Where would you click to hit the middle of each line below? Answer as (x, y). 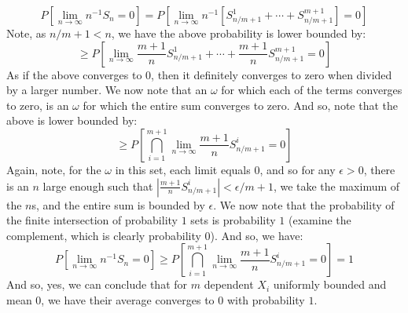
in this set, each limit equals (183, 169)
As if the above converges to (74, 74)
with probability (266, 299)
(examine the (320, 220)
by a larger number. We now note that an (107, 90)
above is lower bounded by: (72, 120)
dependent (229, 284)
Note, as (26, 33)
